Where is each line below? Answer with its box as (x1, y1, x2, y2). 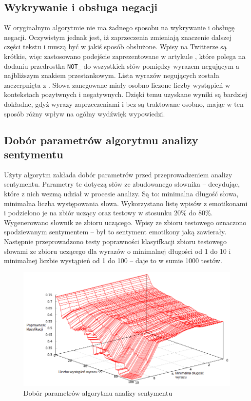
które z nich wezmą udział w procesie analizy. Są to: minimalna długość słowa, (4, 188, 239, 198)
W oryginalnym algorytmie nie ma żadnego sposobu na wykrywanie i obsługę (4, 22, 235, 33)
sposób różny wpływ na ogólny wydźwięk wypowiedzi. (4, 108, 165, 118)
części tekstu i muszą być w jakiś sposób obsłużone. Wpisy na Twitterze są (4, 41, 227, 52)
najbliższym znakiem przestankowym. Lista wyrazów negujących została (4, 70, 219, 80)
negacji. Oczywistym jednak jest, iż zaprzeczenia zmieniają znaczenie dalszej (4, 32, 232, 42)
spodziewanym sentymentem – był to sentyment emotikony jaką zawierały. (4, 227, 227, 237)
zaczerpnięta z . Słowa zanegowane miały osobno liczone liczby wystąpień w (4, 79, 231, 90)
